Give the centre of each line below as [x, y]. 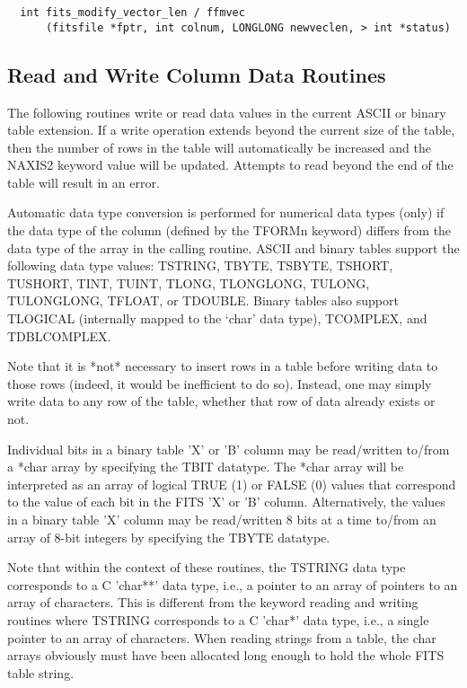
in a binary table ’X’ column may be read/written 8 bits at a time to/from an [222, 519]
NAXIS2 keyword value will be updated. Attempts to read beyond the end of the [230, 165]
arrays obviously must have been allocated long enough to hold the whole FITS [226, 655]
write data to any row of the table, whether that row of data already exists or [221, 401]
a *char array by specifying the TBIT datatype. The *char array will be [206, 467]
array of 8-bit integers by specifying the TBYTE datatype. [169, 537]
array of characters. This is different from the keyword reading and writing [213, 602]
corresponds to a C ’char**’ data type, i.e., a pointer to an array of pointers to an [233, 584]
